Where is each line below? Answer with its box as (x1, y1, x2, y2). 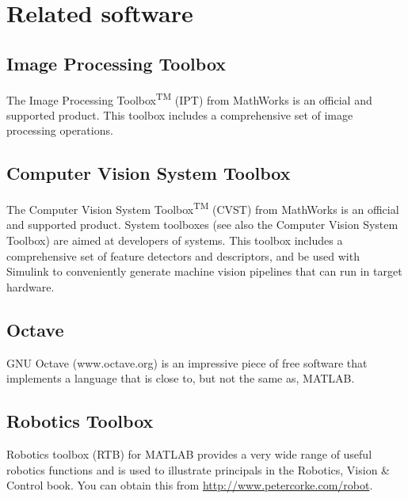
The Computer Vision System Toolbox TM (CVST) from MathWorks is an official (6, 199, 399, 217)
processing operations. (6, 122, 113, 139)
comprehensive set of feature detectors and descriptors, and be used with (6, 247, 360, 264)
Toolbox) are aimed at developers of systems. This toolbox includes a (6, 232, 343, 249)
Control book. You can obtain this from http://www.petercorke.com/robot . (6, 477, 373, 493)
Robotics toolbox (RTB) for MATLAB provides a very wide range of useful (6, 446, 372, 463)
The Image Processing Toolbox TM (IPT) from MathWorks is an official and (6, 89, 372, 108)
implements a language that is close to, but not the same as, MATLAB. (6, 370, 355, 387)
